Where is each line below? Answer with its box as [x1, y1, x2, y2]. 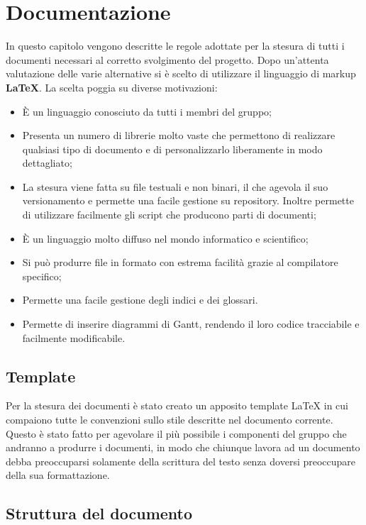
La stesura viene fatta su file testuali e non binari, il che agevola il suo [22, 179, 328, 194]
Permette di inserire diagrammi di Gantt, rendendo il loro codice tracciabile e [22, 316, 360, 331]
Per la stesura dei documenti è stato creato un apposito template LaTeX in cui [6, 398, 348, 413]
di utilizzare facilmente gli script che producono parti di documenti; [22, 207, 316, 222]
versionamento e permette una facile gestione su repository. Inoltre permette [22, 193, 354, 208]
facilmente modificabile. [22, 330, 126, 345]
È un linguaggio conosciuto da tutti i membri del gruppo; [22, 104, 272, 118]
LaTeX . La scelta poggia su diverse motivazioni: [6, 79, 218, 94]
